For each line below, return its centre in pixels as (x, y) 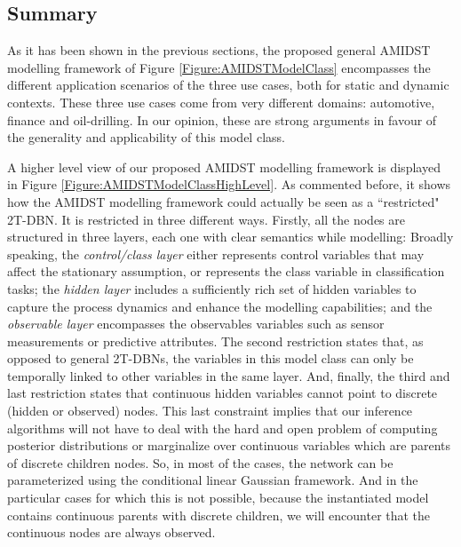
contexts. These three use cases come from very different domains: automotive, (221, 102)
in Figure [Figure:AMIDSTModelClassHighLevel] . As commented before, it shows (229, 184)
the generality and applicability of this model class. (146, 137)
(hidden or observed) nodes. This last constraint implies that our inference (210, 411)
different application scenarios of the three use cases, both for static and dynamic (228, 85)
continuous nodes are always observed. (111, 532)
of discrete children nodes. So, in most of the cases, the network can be (200, 462)
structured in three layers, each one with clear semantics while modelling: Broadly (230, 237)
